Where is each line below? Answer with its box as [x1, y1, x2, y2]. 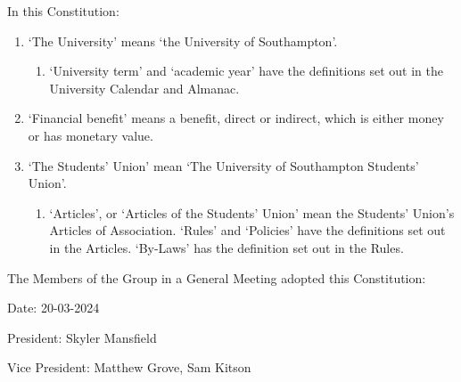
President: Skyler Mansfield [7, 328, 157, 346]
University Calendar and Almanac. [49, 78, 240, 97]
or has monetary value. [28, 126, 153, 144]
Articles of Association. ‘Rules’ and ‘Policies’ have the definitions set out [49, 221, 446, 240]
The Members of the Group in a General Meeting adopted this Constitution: [7, 268, 426, 287]
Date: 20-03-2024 [7, 298, 100, 317]
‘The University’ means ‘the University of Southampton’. [28, 31, 338, 50]
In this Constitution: [7, 2, 119, 20]
